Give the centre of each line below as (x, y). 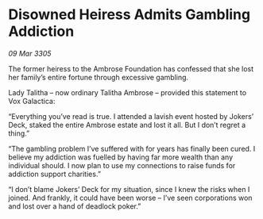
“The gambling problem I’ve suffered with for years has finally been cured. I (132, 148)
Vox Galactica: (32, 101)
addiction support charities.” (55, 174)
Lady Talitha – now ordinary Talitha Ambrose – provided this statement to (128, 92)
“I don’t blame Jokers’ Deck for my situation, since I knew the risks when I (129, 189)
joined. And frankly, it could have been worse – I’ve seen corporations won (130, 198)
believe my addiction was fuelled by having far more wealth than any (121, 157)
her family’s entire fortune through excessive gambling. (99, 77)
